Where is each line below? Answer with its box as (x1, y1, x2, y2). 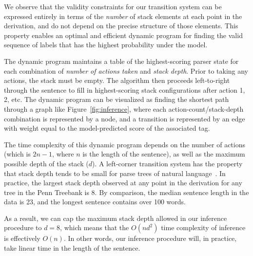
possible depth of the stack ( (4, 158, 89, 168)
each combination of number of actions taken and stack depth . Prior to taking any (4, 65, 248, 76)
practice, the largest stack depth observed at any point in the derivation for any (4, 177, 242, 188)
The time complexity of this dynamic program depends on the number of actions (4, 139, 246, 149)
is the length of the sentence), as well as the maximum (82, 149, 245, 159)
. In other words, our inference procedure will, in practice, (63, 233, 237, 243)
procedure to (4, 222, 42, 233)
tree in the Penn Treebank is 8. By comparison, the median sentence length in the (4, 187, 249, 197)
